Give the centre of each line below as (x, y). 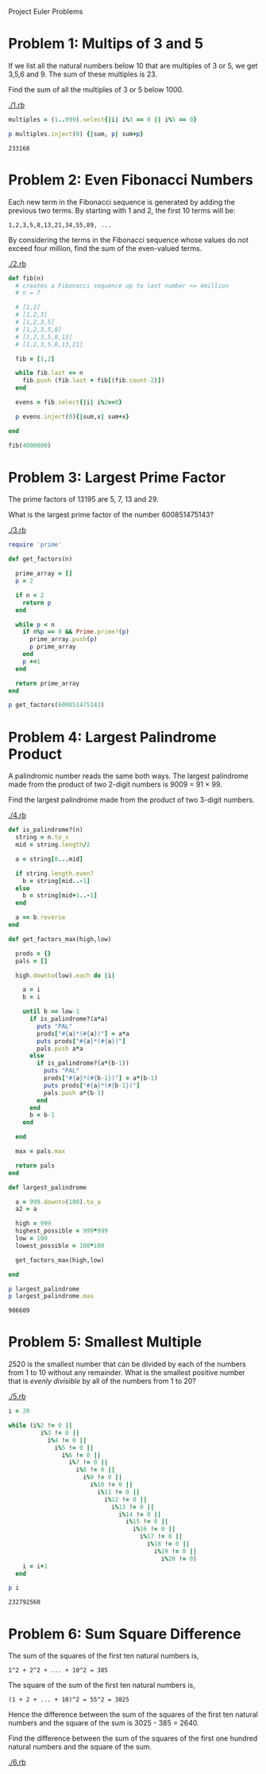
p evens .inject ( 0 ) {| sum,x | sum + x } (72, 416)
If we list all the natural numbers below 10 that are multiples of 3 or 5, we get (133, 65)
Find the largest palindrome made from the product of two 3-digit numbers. (131, 800)
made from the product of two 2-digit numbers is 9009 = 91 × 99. (115, 784)
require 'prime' (35, 545)
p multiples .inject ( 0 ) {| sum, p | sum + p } (76, 134)
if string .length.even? (54, 873)
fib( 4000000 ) (30, 445)
